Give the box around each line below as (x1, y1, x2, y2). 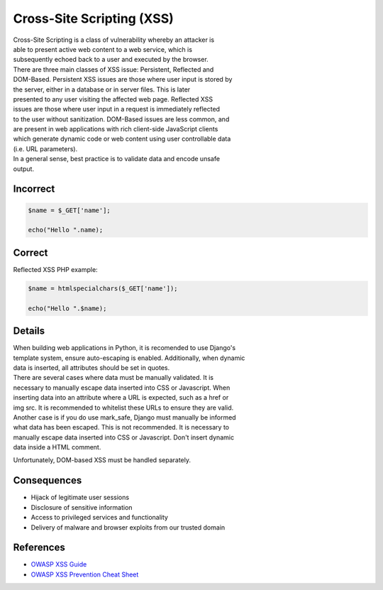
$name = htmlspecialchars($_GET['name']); (28, 284, 178, 293)
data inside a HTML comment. (13, 443, 101, 452)
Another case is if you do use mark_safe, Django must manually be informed (13, 413, 237, 422)
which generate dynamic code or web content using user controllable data (13, 135, 231, 143)
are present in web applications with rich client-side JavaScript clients (13, 125, 218, 133)
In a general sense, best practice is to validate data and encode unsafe (13, 155, 220, 163)
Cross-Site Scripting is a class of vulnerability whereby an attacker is (13, 35, 215, 44)
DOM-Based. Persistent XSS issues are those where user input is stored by (13, 75, 233, 84)
